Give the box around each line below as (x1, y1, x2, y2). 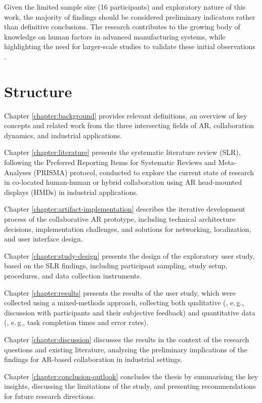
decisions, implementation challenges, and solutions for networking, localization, (4, 223, 251, 234)
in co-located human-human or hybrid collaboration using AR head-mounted (4, 177, 242, 187)
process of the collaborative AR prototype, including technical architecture (4, 214, 236, 224)
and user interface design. (4, 233, 83, 244)
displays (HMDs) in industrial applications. (4, 186, 138, 197)
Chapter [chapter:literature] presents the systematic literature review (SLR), (4, 147, 241, 157)
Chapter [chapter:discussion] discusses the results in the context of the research (4, 334, 249, 344)
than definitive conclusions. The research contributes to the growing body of (4, 21, 240, 32)
